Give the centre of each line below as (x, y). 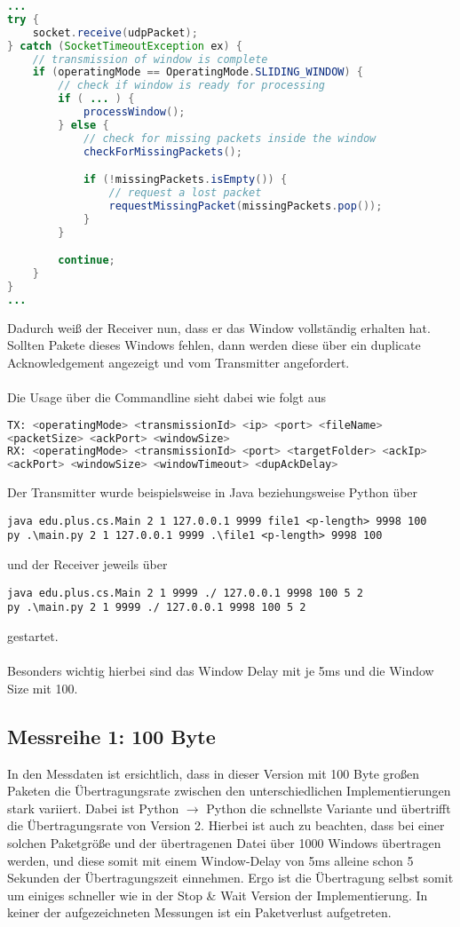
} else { (83, 125)
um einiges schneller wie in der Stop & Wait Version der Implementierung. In (218, 895)
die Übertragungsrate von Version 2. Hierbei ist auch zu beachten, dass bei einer (226, 825)
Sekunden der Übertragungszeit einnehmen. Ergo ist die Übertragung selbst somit (230, 878)
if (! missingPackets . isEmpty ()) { (185, 180)
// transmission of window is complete (150, 59)
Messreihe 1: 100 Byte (111, 736)
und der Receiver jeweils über (87, 564)
